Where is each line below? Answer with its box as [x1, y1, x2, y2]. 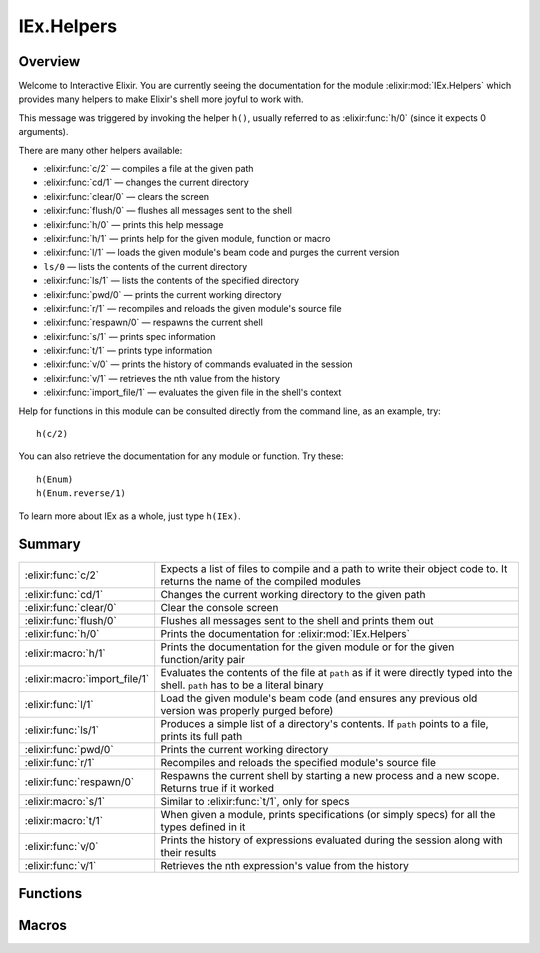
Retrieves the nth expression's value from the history [160, 858, 409, 872]
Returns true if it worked [160, 781, 275, 795]
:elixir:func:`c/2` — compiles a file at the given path [43, 163, 254, 175]
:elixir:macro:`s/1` [24, 794, 105, 808]
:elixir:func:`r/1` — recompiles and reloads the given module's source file [43, 302, 342, 314]
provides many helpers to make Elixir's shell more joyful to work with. [18, 93, 304, 105]
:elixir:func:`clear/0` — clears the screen [43, 190, 210, 202]
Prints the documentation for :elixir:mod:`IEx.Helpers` [160, 626, 410, 640]
